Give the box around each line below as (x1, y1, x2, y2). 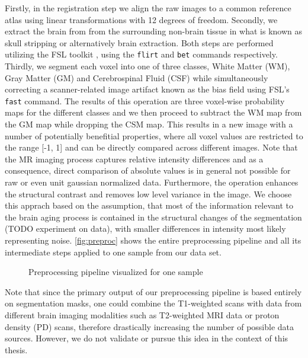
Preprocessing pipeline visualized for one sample (28, 266, 203, 278)
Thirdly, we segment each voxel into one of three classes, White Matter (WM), (5, 60, 290, 72)
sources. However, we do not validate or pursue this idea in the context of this (5, 332, 288, 344)
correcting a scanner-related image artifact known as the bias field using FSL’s (5, 83, 290, 95)
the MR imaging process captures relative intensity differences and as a (5, 152, 264, 165)
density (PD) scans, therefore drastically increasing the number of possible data (5, 320, 294, 333)
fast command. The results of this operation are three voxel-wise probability (5, 94, 285, 107)
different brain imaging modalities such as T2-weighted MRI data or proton (5, 308, 280, 321)
